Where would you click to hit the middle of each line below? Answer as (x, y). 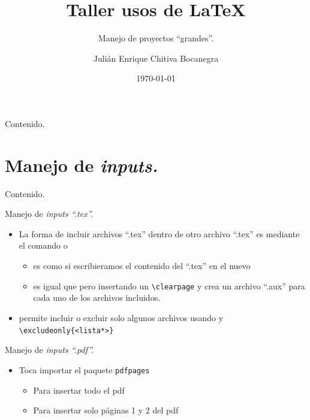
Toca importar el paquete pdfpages (84, 369)
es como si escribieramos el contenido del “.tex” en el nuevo (142, 266)
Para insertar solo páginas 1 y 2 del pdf (106, 410)
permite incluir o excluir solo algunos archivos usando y (121, 317)
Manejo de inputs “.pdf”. (49, 350)
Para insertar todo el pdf (79, 390)
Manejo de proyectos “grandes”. (156, 38)
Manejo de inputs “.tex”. (49, 214)
